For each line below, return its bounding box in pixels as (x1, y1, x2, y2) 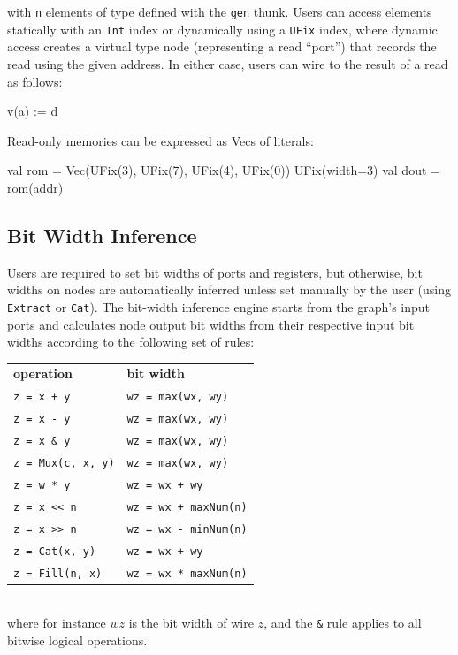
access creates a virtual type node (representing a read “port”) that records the (7, 37, 437, 56)
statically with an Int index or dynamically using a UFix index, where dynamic (7, 19, 438, 38)
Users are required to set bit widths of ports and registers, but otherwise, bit (7, 263, 423, 281)
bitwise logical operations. (7, 630, 148, 649)
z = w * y (13, 478, 71, 491)
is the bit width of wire (128, 613, 254, 632)
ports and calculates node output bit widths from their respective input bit (7, 315, 415, 333)
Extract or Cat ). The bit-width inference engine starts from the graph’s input (7, 297, 431, 316)
